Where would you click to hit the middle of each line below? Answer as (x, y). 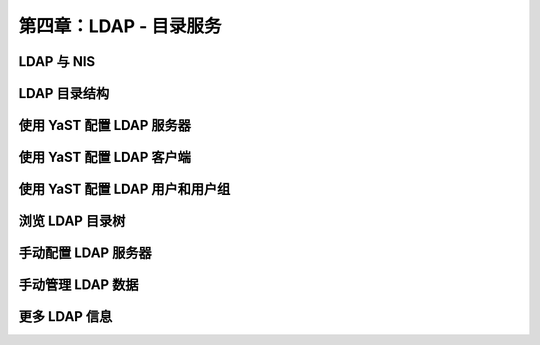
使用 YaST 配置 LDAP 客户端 (105, 157)
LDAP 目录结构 (64, 93)
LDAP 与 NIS (57, 61)
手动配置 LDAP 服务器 (85, 253)
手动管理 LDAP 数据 (78, 285)
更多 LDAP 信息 (65, 316)
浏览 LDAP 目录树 (72, 221)
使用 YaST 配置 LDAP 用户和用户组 (124, 189)
